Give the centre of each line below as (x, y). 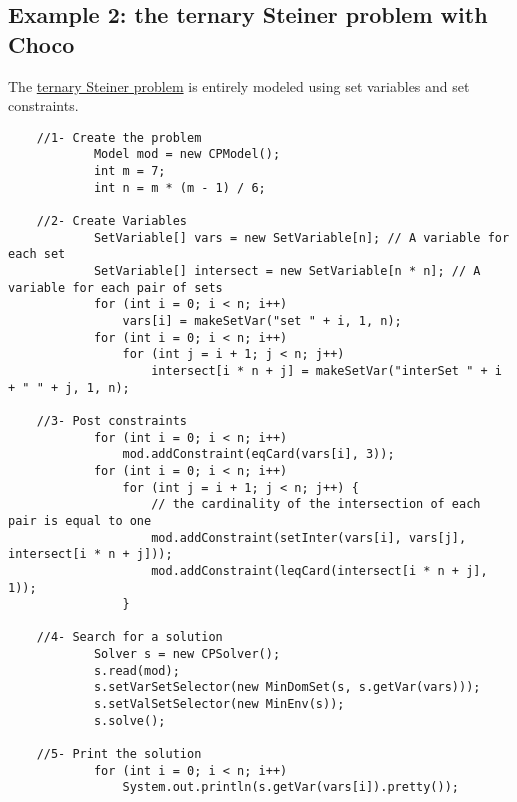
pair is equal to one (80, 520)
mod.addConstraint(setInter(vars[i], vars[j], (309, 537)
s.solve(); (129, 720)
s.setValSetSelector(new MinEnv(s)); (219, 704)
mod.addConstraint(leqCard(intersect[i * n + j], (319, 570)
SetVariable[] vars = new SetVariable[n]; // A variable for (301, 237)
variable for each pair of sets (115, 287)
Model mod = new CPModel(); (187, 154)
